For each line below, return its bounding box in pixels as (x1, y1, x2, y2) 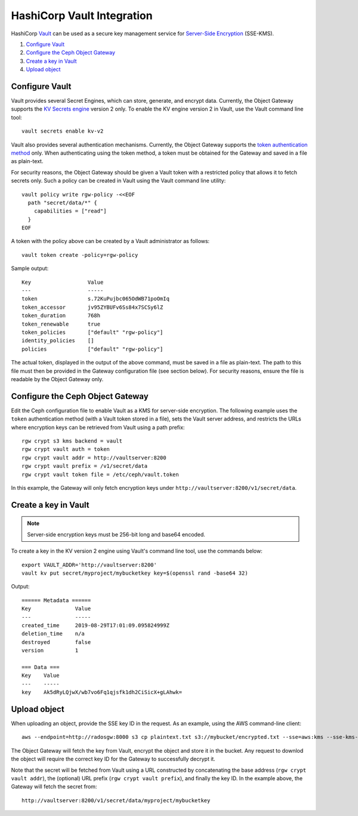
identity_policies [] (21, 338, 94, 344)
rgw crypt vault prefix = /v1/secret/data (21, 463, 148, 470)
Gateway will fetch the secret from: (11, 783, 97, 790)
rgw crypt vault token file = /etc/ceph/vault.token (21, 471, 179, 478)
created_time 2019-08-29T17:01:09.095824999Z (21, 622, 170, 628)
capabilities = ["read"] (33, 208, 107, 214)
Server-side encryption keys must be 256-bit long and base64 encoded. (27, 530, 206, 538)
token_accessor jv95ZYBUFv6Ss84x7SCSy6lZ (21, 303, 163, 311)
